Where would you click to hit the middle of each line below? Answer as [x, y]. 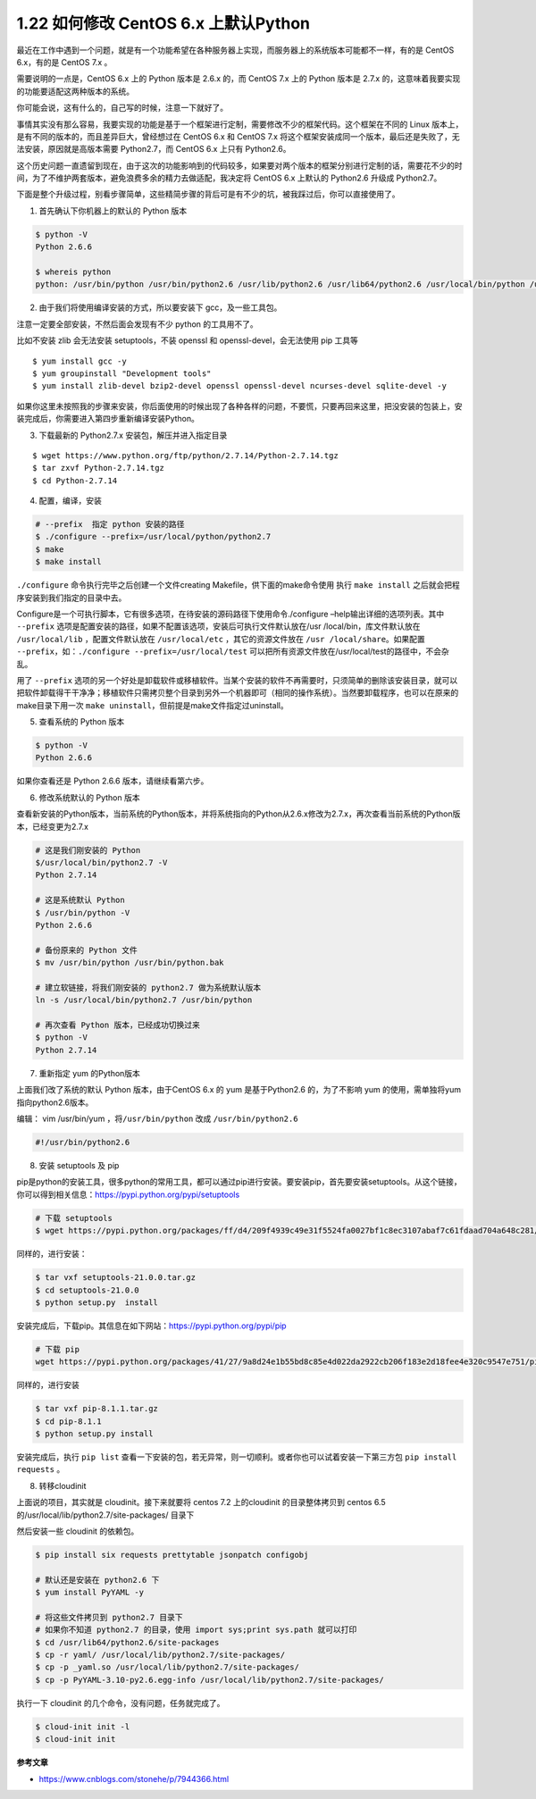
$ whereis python [73, 272]
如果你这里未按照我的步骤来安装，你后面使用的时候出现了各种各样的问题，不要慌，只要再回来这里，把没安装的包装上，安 [239, 406]
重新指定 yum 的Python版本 [89, 1073]
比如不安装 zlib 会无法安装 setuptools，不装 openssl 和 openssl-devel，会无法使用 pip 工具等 [188, 340]
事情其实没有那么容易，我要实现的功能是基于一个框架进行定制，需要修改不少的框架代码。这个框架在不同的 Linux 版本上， [240, 124]
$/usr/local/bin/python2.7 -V [101, 863]
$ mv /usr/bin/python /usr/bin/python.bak [130, 963]
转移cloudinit [63, 1485]
